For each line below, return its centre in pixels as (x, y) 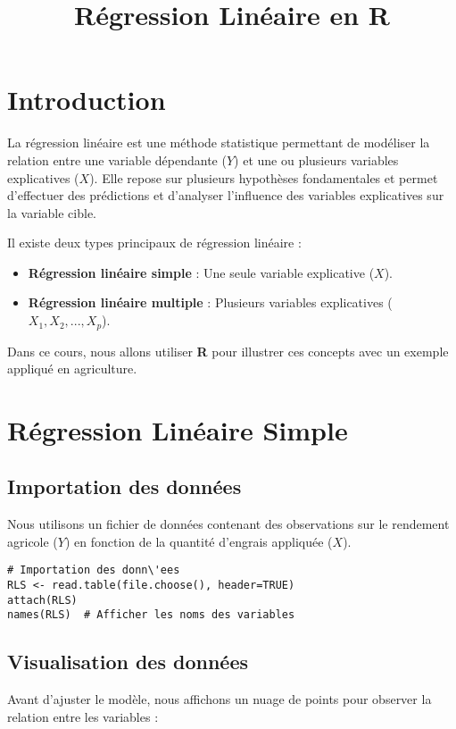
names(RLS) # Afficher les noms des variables (151, 615)
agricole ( (33, 541)
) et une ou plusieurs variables (316, 159)
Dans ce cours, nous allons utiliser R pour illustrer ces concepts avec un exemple (228, 351)
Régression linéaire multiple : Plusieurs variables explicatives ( (210, 302)
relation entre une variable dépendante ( (117, 159)
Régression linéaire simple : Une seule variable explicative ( (201, 272)
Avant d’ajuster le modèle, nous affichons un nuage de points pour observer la (220, 699)
